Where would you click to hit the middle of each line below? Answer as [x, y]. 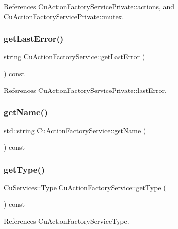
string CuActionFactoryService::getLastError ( [75, 57]
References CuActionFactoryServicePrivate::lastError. [85, 90]
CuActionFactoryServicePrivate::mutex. [64, 16]
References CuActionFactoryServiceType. [67, 221]
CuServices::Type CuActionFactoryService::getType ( [85, 187]
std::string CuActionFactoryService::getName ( [75, 130]
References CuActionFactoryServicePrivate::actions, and [89, 6]
